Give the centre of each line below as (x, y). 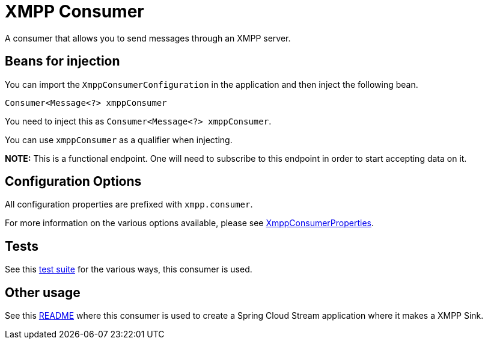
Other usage (43, 292)
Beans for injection (63, 61)
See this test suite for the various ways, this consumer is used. (129, 269)
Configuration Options (73, 182)
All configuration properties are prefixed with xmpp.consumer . (129, 204)
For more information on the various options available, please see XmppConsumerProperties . (190, 223)
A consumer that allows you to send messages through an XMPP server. (148, 38)
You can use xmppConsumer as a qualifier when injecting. (119, 140)
